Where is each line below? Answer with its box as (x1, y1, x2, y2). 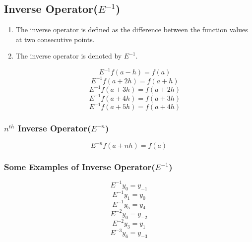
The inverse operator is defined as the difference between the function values (15, 24, 248, 35)
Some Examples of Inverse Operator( (4, 161, 155, 173)
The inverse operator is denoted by (15, 51, 122, 61)
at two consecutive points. (15, 34, 95, 44)
